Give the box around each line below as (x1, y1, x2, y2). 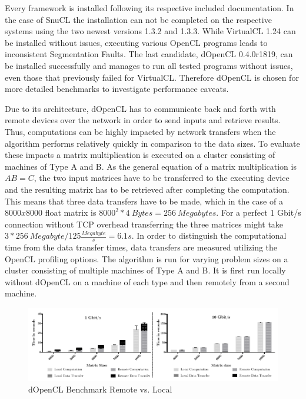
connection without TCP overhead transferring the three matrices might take (5, 217, 284, 230)
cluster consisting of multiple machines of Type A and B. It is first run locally (5, 264, 286, 276)
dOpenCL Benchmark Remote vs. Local (28, 383, 172, 395)
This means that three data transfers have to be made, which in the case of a (5, 194, 283, 207)
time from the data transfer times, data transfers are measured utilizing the (5, 241, 278, 253)
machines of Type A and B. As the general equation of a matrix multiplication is (5, 160, 297, 172)
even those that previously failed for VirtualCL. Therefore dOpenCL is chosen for (5, 71, 299, 83)
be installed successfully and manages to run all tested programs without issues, (5, 59, 293, 71)
